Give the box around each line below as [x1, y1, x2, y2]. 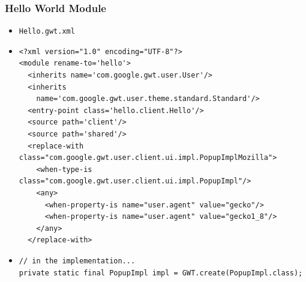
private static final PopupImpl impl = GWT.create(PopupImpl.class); [19, 268, 303, 277]
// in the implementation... [19, 256, 136, 265]
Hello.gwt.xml [19, 27, 75, 36]
